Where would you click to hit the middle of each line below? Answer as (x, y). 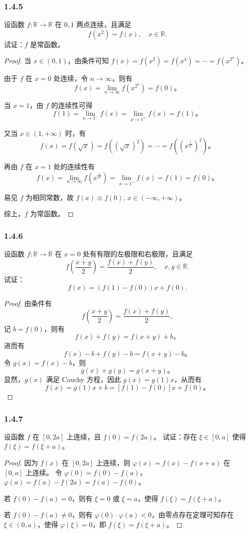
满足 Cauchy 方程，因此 (83, 379)
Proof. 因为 (21, 463)
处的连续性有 (74, 166)
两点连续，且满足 (104, 24)
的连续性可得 (72, 105)
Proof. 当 (18, 61)
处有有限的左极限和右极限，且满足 (138, 253)
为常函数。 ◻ (52, 214)
